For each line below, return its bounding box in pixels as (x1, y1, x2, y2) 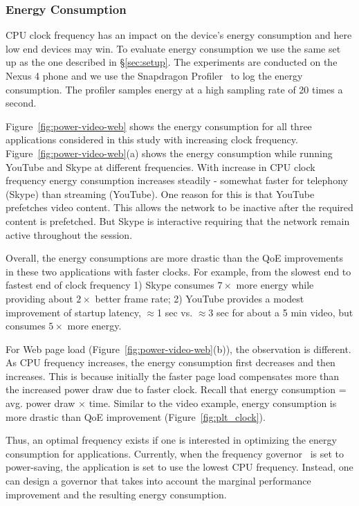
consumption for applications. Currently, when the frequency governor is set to (6, 446, 344, 460)
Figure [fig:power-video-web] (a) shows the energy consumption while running (6, 145, 333, 160)
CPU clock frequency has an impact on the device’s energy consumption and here (6, 28, 352, 42)
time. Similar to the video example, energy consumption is (89, 396, 337, 410)
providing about (6, 291, 73, 305)
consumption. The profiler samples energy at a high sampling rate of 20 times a (6, 82, 343, 96)
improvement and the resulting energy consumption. (6, 487, 227, 501)
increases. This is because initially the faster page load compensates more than (6, 368, 340, 383)
